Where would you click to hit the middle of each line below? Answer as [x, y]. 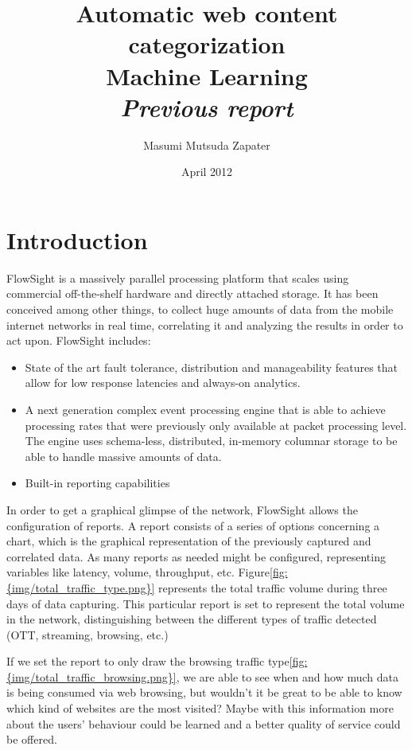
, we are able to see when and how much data [287, 676]
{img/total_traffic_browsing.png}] [91, 676]
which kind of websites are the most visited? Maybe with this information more [200, 708]
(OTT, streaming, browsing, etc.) [87, 634]
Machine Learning [207, 75]
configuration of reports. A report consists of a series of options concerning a [193, 525]
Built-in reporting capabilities [97, 483]
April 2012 [207, 172]
